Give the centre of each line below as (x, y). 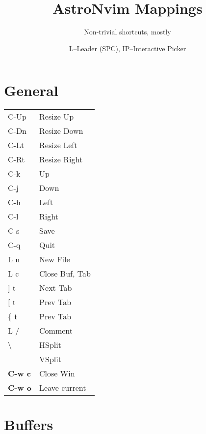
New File (55, 259)
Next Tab (56, 288)
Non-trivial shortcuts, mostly (128, 32)
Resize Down (61, 131)
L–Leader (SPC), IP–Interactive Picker (128, 48)
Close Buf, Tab (65, 274)
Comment (56, 331)
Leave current (63, 388)
